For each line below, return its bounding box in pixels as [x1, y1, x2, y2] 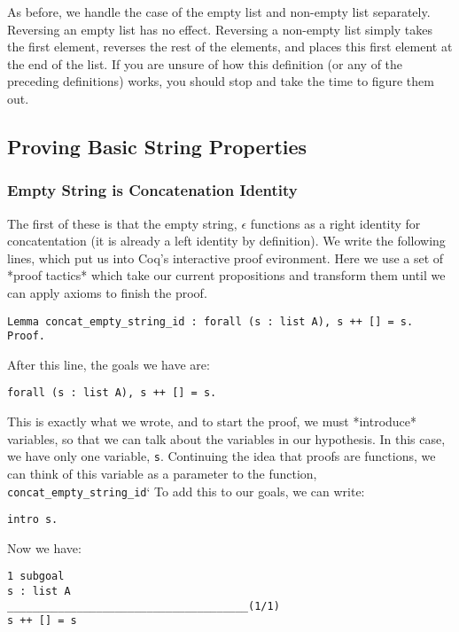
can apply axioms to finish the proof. [7, 283, 207, 301]
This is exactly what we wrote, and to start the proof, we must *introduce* [7, 412, 417, 431]
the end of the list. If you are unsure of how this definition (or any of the [7, 54, 403, 73]
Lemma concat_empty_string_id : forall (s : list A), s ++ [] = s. [7, 315, 414, 328]
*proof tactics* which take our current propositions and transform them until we [7, 266, 446, 285]
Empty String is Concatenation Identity [7, 179, 298, 201]
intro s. [7, 513, 58, 527]
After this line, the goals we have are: [7, 355, 210, 373]
